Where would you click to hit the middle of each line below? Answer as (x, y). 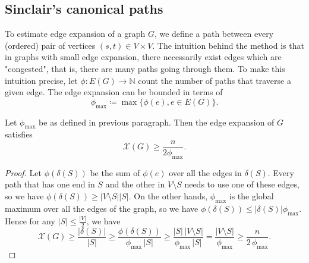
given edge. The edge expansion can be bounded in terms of (114, 92)
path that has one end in (50, 184)
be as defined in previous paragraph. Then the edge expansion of (157, 122)
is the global (251, 196)
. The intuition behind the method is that (228, 45)
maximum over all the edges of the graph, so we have (102, 208)
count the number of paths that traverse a (215, 80)
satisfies (19, 134)
